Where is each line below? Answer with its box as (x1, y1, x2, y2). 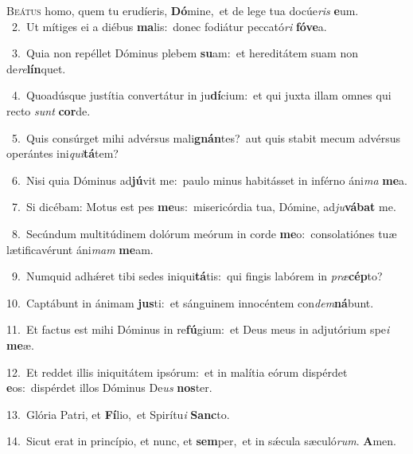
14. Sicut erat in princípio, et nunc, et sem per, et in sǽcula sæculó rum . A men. (6, 432, 396, 449)
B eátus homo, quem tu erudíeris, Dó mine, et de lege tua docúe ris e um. (6, 2, 359, 18)
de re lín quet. (6, 60, 66, 76)
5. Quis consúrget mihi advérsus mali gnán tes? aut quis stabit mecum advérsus (11, 129, 401, 146)
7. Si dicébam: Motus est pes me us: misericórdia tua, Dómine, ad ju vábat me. (11, 198, 396, 215)
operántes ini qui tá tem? (6, 145, 119, 162)
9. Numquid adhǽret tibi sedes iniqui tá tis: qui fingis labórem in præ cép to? (11, 268, 383, 284)
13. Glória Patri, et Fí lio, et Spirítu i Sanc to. (6, 405, 230, 422)
